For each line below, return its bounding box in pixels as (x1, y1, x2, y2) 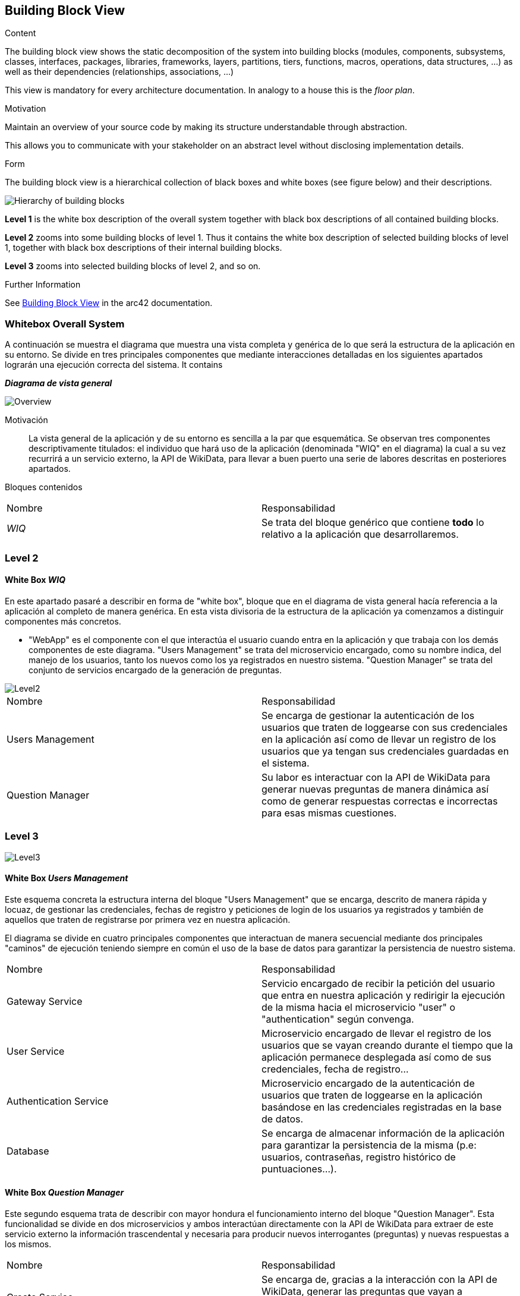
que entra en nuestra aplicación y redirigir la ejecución (261, 989, 505, 1001)
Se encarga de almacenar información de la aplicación (261, 1127, 505, 1139)
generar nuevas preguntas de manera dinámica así (261, 783, 489, 795)
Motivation (5, 103, 46, 114)
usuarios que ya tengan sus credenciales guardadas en (261, 745, 509, 757)
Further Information (5, 279, 81, 290)
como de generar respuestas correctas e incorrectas (261, 794, 498, 807)
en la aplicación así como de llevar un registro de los (261, 733, 496, 745)
